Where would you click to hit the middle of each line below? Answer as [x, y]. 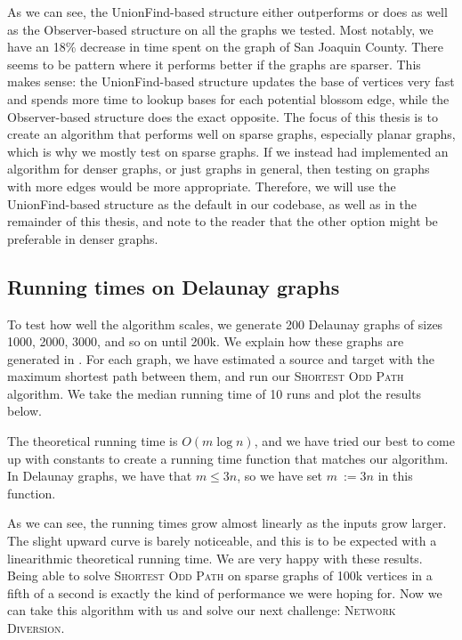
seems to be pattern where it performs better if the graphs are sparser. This [214, 64]
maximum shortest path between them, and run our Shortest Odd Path [206, 376]
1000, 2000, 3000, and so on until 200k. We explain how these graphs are [206, 341]
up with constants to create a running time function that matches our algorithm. [228, 458]
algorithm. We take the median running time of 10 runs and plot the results [215, 393]
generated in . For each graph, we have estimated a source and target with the [221, 358]
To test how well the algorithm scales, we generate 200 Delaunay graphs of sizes [225, 324]
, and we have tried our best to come [354, 441]
